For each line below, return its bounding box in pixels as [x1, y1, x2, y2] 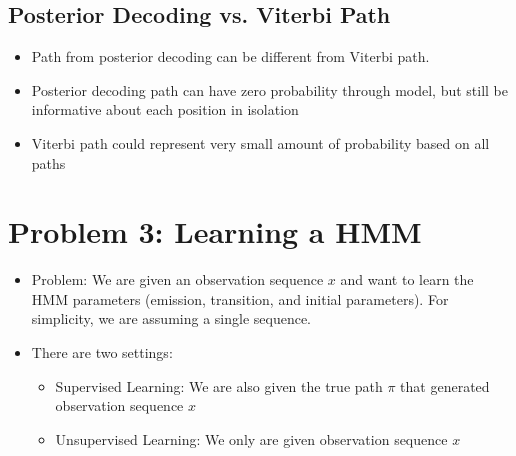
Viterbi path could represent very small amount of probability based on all [31, 132, 490, 153]
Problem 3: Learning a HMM [8, 211, 422, 252]
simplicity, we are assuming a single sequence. [31, 308, 312, 329]
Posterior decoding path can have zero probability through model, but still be [31, 79, 509, 100]
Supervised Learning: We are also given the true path [55, 375, 383, 396]
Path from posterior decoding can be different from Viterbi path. [31, 46, 430, 67]
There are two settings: [31, 342, 173, 363]
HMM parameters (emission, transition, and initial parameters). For [31, 288, 449, 309]
